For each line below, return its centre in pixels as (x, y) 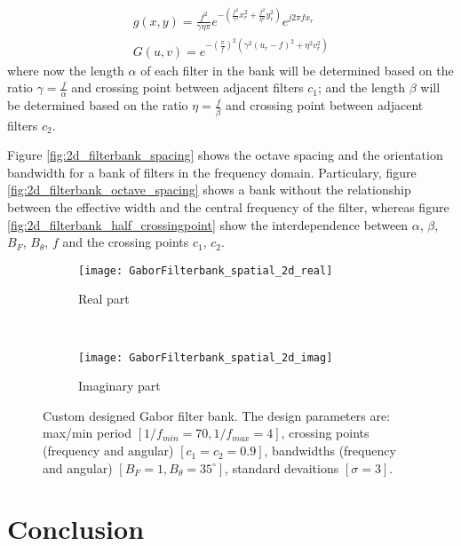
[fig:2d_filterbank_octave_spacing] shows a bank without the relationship (209, 190)
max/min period (87, 433)
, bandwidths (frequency (330, 451)
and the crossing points (126, 242)
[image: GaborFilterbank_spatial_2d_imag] (206, 357)
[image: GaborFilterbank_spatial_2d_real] (206, 270)
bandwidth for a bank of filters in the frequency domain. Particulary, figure (212, 172)
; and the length (362, 87)
